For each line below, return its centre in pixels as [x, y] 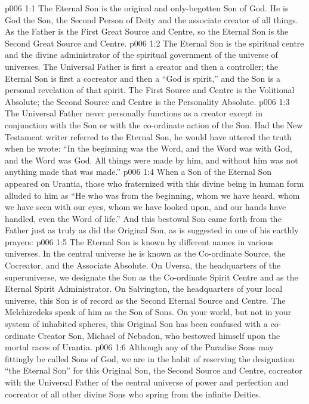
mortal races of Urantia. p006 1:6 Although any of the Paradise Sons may [139, 347]
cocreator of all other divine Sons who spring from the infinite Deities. [133, 394]
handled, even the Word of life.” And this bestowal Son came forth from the [143, 218]
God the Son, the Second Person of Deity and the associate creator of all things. [152, 19]
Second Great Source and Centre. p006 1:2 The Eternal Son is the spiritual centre [154, 43]
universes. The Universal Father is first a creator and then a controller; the [142, 66]
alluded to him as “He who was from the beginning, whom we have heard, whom [152, 195]
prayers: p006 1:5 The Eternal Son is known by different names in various [139, 241]
